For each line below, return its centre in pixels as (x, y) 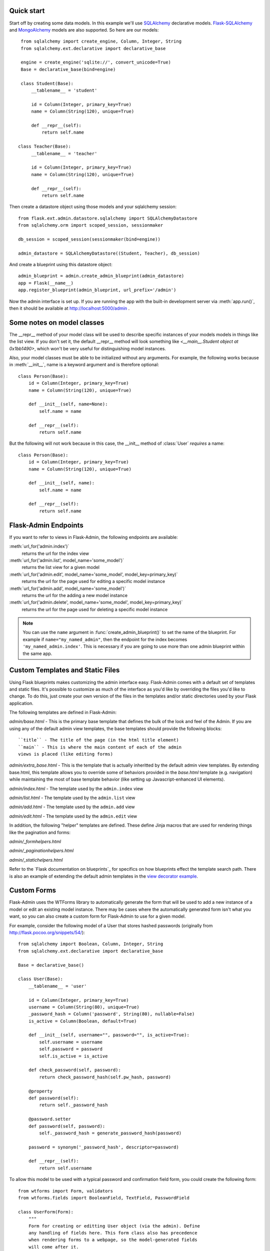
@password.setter (49, 1119)
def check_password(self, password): (74, 1070)
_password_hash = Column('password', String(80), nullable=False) (111, 1014)
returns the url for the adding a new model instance (74, 595)
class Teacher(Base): (44, 147)
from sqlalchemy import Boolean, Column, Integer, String (91, 944)
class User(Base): (41, 979)
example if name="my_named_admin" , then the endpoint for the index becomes (105, 639)
